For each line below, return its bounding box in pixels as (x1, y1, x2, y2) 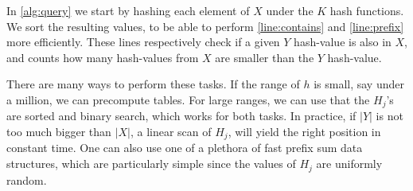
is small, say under (314, 76, 404, 92)
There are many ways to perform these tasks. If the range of (6, 76, 300, 92)
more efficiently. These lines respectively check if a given (6, 33, 280, 50)
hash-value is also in (294, 33, 392, 50)
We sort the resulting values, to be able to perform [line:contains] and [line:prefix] (6, 18, 404, 34)
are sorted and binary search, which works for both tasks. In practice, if (6, 107, 357, 124)
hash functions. (329, 2, 404, 18)
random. (6, 171, 47, 188)
